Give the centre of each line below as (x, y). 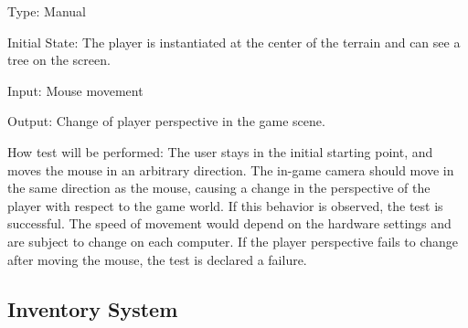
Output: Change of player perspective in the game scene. (166, 121)
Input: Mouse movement (75, 90)
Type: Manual (47, 11)
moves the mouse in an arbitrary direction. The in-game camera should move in (231, 169)
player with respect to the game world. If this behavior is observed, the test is (225, 205)
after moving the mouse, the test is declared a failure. (157, 259)
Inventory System (93, 308)
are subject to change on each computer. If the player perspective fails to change (233, 241)
